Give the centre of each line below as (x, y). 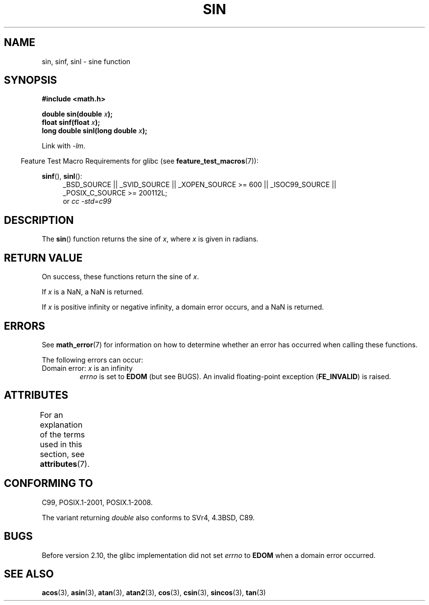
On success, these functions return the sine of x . (120, 277)
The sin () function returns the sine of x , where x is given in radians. (150, 239)
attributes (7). (65, 464)
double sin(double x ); (77, 114)
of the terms (62, 434)
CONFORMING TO (48, 484)
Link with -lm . (64, 146)
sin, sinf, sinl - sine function (86, 61)
